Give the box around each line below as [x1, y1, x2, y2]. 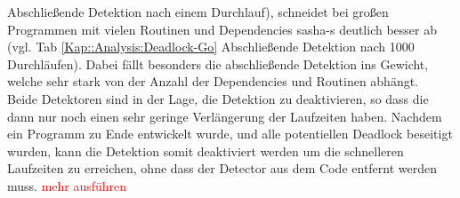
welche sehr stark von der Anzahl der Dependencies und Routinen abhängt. [7, 72, 419, 91]
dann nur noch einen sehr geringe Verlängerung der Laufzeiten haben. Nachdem [7, 107, 442, 125]
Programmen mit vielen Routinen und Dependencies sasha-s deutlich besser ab [7, 20, 437, 38]
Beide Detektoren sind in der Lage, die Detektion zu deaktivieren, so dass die [7, 89, 429, 107]
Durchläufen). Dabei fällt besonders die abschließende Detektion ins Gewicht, [7, 54, 429, 73]
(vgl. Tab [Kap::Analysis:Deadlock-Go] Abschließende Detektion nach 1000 [7, 37, 415, 56]
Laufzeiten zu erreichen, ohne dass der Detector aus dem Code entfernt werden [7, 159, 438, 178]
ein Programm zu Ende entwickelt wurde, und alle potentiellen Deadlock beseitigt [7, 124, 453, 143]
